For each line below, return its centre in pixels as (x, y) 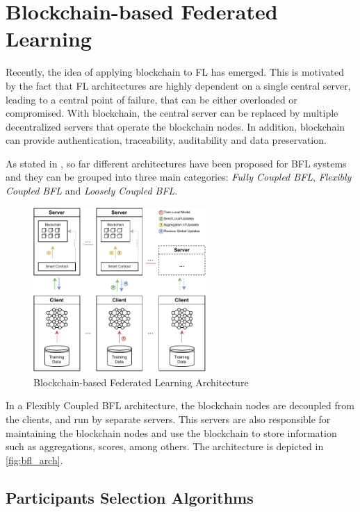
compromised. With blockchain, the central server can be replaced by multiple (172, 113)
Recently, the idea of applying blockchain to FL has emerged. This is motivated (175, 72)
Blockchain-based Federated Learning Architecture (141, 382)
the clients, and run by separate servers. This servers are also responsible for (168, 419)
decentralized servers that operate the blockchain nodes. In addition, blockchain (175, 126)
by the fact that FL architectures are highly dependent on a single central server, (178, 85)
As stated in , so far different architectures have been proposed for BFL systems (176, 163)
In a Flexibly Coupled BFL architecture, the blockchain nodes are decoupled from (180, 405)
